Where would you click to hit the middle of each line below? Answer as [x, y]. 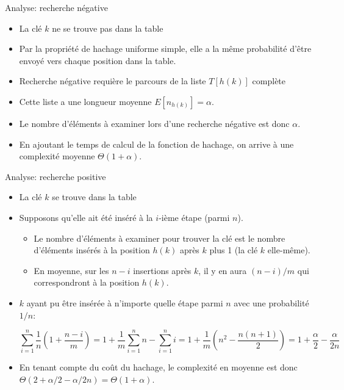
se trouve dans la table [94, 197]
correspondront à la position [87, 282]
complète [269, 81]
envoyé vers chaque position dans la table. [98, 60]
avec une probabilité [271, 302]
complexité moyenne [57, 156]
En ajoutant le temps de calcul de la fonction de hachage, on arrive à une [156, 144]
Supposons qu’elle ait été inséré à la [86, 217]
